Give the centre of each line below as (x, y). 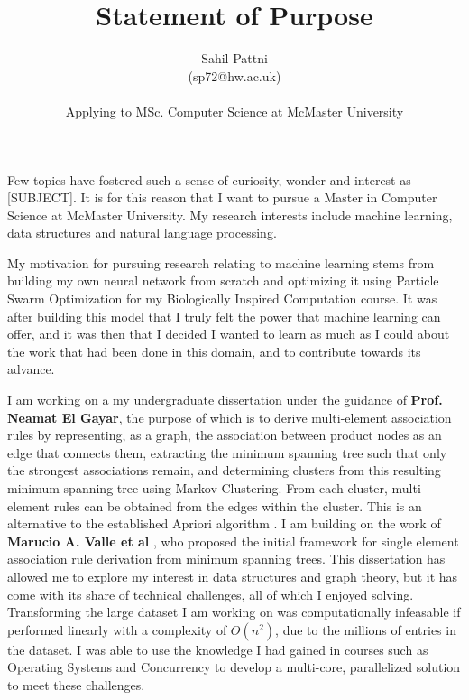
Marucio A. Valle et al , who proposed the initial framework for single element (233, 541)
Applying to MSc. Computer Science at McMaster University (234, 111)
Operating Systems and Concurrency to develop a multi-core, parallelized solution (234, 667)
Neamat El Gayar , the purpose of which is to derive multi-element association (230, 417)
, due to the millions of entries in (366, 629)
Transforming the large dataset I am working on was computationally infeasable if (234, 612)
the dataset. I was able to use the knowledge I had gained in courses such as (218, 649)
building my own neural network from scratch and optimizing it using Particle (223, 280)
